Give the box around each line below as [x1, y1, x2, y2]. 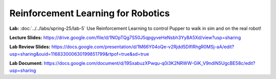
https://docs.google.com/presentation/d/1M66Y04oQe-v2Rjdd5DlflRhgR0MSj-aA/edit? [51, 44, 235, 50]
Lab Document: [9, 60, 43, 66]
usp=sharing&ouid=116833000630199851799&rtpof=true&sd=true [9, 51, 149, 57]
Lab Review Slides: [9, 44, 51, 50]
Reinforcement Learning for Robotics [9, 8, 170, 19]
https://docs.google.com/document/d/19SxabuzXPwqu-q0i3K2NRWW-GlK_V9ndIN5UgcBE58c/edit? [43, 60, 256, 66]
